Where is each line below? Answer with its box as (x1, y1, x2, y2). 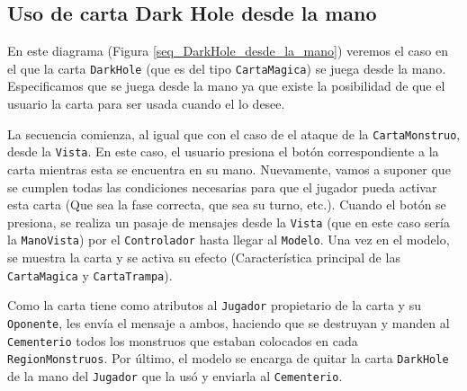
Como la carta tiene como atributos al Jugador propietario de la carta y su (7, 296, 421, 315)
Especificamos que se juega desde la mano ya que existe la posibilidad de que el (7, 76, 445, 95)
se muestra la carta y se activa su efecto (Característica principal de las (7, 248, 400, 267)
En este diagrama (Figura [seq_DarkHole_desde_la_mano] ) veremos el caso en (7, 41, 448, 60)
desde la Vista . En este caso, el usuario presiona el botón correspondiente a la (7, 142, 439, 161)
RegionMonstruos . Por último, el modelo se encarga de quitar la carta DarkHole (7, 349, 449, 368)
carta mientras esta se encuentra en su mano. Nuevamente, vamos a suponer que (7, 159, 451, 178)
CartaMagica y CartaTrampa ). (7, 265, 173, 284)
